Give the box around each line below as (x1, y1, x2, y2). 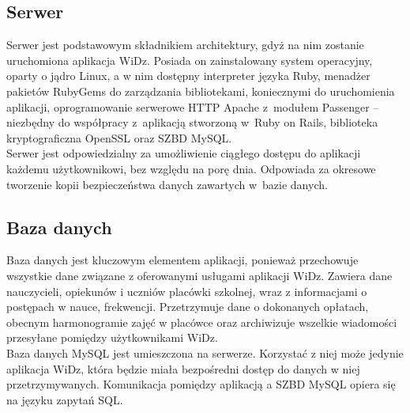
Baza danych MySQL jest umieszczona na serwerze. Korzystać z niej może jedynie (6, 344, 404, 361)
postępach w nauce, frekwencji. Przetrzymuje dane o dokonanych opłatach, (6, 298, 369, 315)
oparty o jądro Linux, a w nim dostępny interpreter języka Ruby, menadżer (6, 67, 371, 84)
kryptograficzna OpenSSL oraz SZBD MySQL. (6, 129, 232, 146)
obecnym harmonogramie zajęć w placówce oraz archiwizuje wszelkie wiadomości (6, 313, 397, 330)
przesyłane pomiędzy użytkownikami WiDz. (6, 329, 218, 346)
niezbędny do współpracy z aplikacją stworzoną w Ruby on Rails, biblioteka (6, 114, 378, 131)
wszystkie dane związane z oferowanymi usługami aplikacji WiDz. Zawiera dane (6, 267, 393, 283)
